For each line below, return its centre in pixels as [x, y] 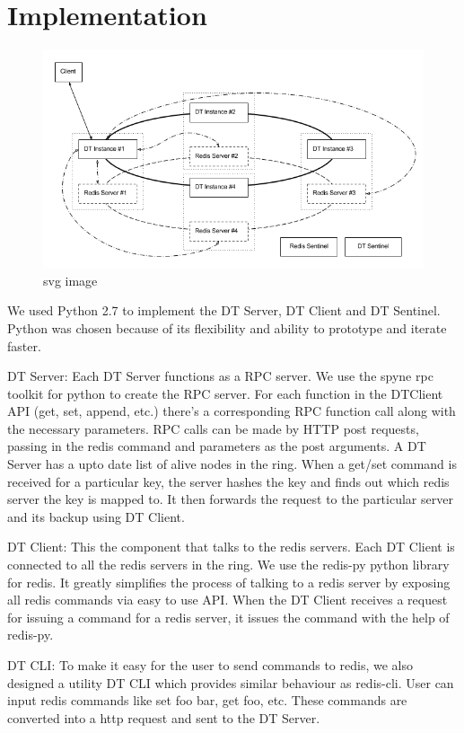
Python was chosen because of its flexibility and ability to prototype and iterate [227, 327]
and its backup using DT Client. [96, 516]
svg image [70, 280]
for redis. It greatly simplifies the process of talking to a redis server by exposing [229, 582]
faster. [24, 345]
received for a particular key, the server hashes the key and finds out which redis [228, 481]
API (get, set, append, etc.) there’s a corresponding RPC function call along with [232, 411]
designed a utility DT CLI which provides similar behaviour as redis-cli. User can [231, 682]
